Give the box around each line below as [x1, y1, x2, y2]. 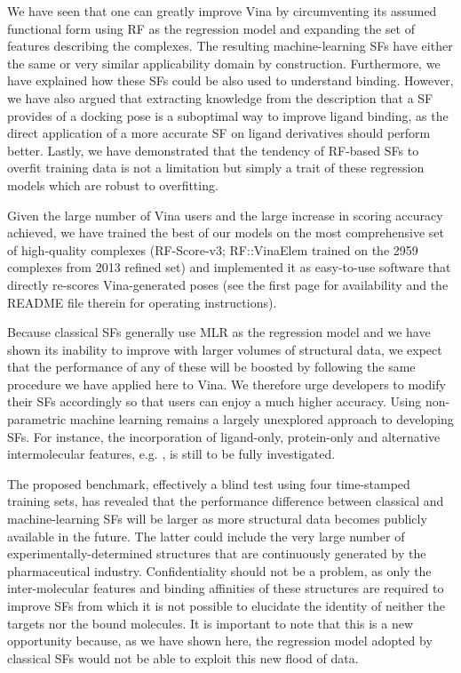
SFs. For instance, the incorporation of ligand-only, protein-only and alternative [7, 427, 441, 445]
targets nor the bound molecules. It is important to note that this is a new [7, 613, 414, 632]
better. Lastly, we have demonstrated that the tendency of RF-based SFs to [7, 140, 419, 159]
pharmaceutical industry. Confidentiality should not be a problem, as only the [7, 561, 432, 580]
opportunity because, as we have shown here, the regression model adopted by [7, 631, 433, 650]
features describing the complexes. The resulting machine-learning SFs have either [7, 36, 453, 55]
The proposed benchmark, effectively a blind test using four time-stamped [7, 474, 410, 493]
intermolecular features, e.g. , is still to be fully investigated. [7, 445, 336, 463]
